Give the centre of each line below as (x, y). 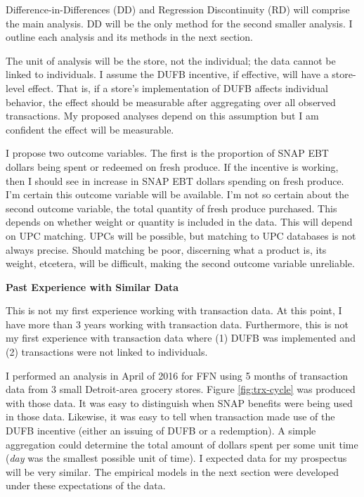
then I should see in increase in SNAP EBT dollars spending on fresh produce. (175, 180)
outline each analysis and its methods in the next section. (129, 37)
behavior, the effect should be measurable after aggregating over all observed (171, 102)
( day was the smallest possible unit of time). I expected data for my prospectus (176, 458)
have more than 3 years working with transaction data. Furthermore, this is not (177, 324)
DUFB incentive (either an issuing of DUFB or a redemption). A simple (161, 431)
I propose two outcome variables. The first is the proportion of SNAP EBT (167, 153)
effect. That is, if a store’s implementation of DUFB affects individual (178, 88)
